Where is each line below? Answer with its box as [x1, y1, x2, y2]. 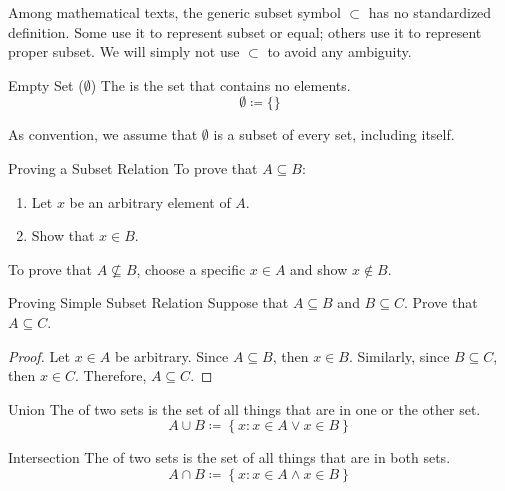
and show [290, 258, 348, 279]
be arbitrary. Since [114, 345, 229, 366]
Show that [31, 225, 95, 246]
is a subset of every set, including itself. [213, 124, 455, 145]
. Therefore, [75, 365, 147, 386]
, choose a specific [136, 258, 246, 279]
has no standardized [368, 2, 492, 22]
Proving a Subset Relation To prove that [8, 157, 258, 178]
